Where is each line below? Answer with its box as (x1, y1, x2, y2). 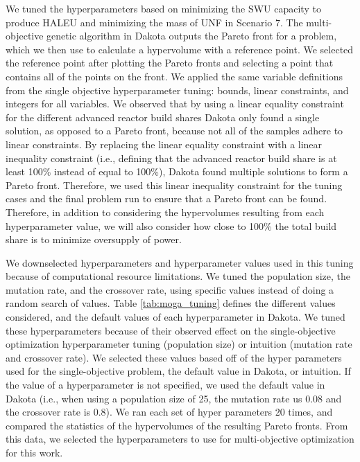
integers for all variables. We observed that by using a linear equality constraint (6, 96, 344, 111)
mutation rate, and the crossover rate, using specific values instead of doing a (6, 282, 334, 296)
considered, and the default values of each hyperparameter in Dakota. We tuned (6, 310, 345, 324)
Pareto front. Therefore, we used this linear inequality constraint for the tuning (6, 177, 343, 192)
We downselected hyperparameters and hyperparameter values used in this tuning (6, 255, 354, 269)
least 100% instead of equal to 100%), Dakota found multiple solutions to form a (6, 164, 348, 179)
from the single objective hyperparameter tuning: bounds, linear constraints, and (6, 82, 349, 97)
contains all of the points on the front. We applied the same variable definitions (6, 69, 343, 83)
